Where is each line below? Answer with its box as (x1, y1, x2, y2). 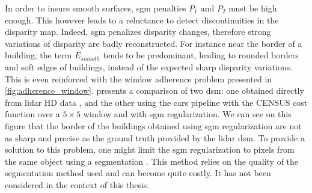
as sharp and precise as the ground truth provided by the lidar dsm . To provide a (5, 131, 305, 144)
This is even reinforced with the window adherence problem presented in (5, 72, 272, 85)
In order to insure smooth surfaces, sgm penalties (5, 2, 186, 14)
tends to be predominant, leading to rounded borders (103, 49, 299, 61)
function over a (5, 108, 60, 120)
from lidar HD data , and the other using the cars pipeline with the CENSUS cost (5, 96, 308, 108)
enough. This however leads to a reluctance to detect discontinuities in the (5, 13, 279, 26)
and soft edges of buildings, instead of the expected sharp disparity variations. (5, 60, 293, 73)
